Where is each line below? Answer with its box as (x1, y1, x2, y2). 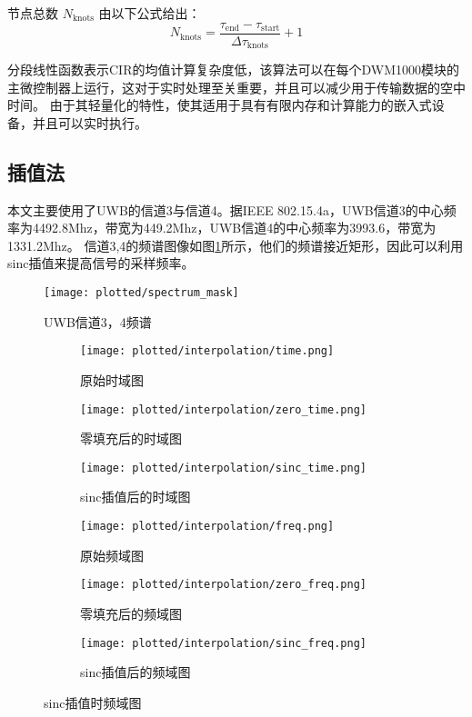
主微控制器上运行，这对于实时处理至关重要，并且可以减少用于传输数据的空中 (7, 77, 466, 96)
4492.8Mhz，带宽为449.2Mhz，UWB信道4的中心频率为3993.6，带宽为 (32, 218, 437, 237)
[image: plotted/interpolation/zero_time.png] (80, 403, 367, 416)
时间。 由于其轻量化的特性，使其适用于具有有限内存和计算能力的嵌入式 (7, 95, 432, 115)
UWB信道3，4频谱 (44, 312, 152, 331)
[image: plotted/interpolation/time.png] (80, 344, 335, 358)
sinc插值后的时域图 (80, 487, 191, 506)
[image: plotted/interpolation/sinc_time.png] (80, 461, 367, 474)
